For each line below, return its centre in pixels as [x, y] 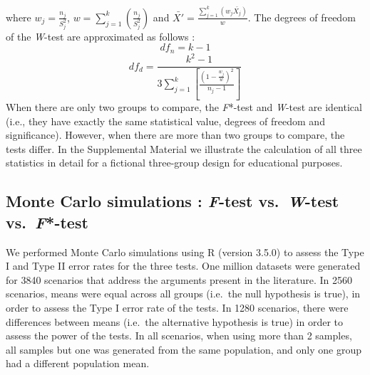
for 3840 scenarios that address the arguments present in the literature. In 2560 [179, 279]
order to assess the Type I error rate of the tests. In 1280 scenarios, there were [177, 307]
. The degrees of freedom [302, 17]
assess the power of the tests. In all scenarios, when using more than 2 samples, [179, 336]
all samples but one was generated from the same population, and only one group [184, 349]
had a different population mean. [78, 363]
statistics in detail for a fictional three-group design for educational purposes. [174, 163]
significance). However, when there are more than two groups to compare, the [175, 135]
